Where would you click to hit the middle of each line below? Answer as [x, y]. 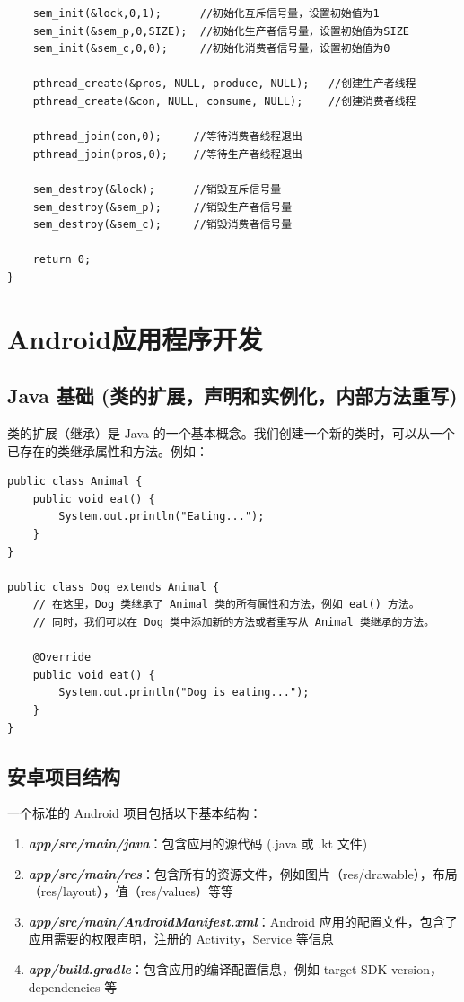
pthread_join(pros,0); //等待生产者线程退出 [167, 154]
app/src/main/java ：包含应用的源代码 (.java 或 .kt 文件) [198, 843]
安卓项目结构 [64, 775]
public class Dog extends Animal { [114, 587]
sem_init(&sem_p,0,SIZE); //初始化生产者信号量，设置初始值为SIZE [221, 31]
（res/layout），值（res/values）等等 [131, 891]
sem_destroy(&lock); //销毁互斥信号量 [157, 189]
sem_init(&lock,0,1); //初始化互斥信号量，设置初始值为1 [206, 13]
